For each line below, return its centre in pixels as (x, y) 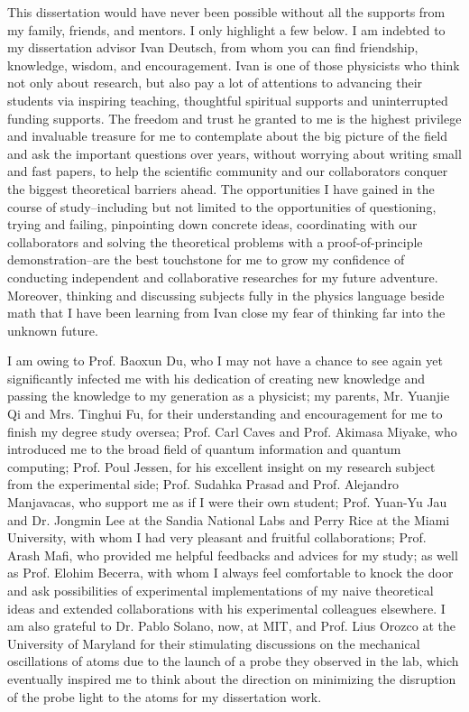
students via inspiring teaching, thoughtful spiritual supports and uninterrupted (228, 100)
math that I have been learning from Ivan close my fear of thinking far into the (226, 313)
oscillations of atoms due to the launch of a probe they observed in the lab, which (233, 661)
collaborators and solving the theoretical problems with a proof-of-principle (215, 241)
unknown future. (53, 330)
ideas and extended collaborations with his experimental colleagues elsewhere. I (226, 608)
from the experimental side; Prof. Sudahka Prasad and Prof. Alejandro (203, 484)
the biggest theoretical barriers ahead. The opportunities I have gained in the (221, 188)
